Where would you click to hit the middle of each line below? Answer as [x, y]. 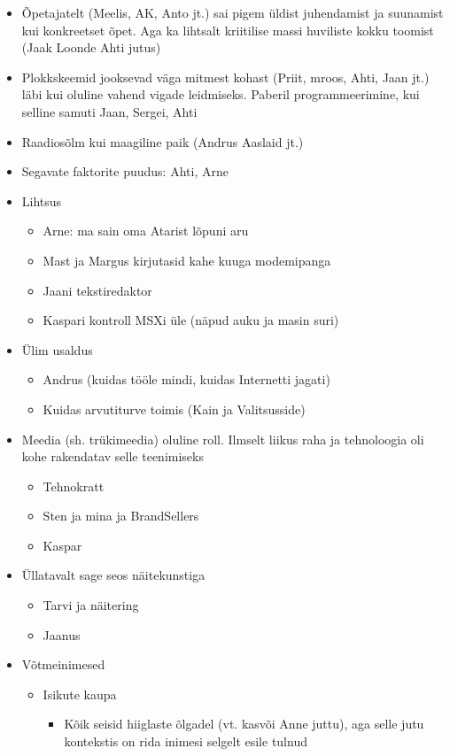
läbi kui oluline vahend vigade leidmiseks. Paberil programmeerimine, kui [221, 94]
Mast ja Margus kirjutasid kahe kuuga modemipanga [187, 260]
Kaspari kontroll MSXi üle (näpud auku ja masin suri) [191, 320]
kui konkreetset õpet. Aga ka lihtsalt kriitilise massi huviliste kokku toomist [228, 30]
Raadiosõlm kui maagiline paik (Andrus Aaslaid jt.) [163, 141]
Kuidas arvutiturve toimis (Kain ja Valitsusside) [174, 409]
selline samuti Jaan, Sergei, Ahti [109, 111]
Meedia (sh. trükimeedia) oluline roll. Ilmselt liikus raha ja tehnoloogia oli [223, 439]
